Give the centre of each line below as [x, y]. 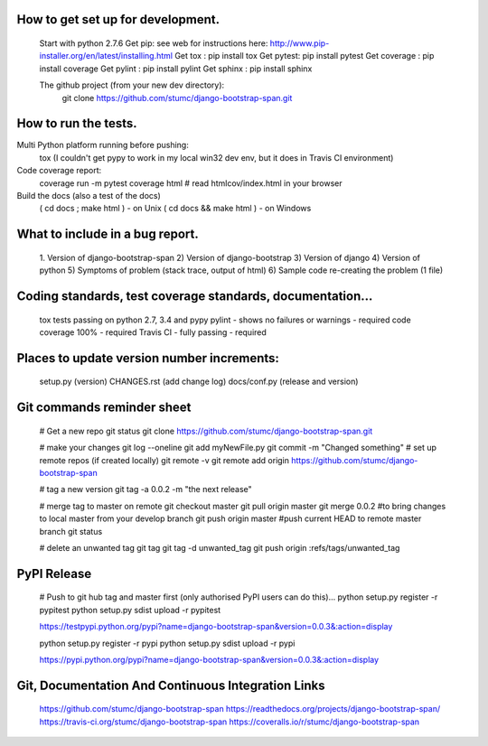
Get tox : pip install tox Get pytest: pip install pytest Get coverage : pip [305, 56]
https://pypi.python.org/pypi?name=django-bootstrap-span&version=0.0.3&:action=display [209, 659]
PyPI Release [54, 573]
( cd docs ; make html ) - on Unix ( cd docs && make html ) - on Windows [175, 209]
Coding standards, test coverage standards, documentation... [195, 297]
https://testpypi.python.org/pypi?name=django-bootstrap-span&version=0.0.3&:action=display [216, 627]
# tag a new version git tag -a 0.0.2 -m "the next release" [145, 490]
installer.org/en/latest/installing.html [106, 56]
